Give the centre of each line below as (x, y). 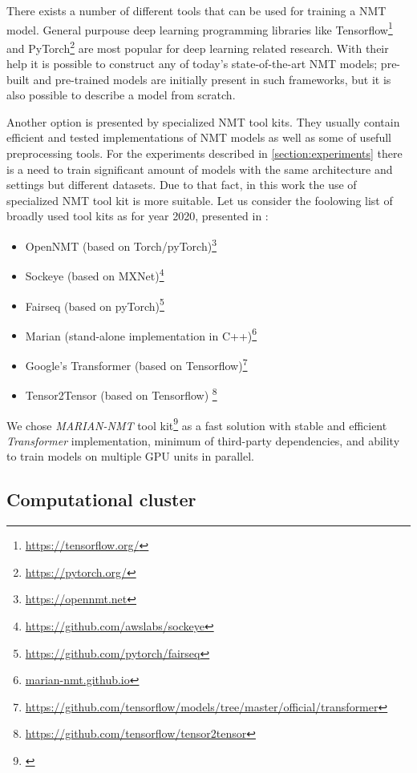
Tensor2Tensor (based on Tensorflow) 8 (121, 394)
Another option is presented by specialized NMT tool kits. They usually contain (203, 121)
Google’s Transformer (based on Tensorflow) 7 (136, 364)
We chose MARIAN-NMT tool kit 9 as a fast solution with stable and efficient (197, 424)
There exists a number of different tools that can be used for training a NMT (196, 10)
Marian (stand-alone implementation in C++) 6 (141, 334)
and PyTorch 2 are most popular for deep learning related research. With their (198, 46)
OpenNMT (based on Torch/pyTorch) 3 (121, 245)
